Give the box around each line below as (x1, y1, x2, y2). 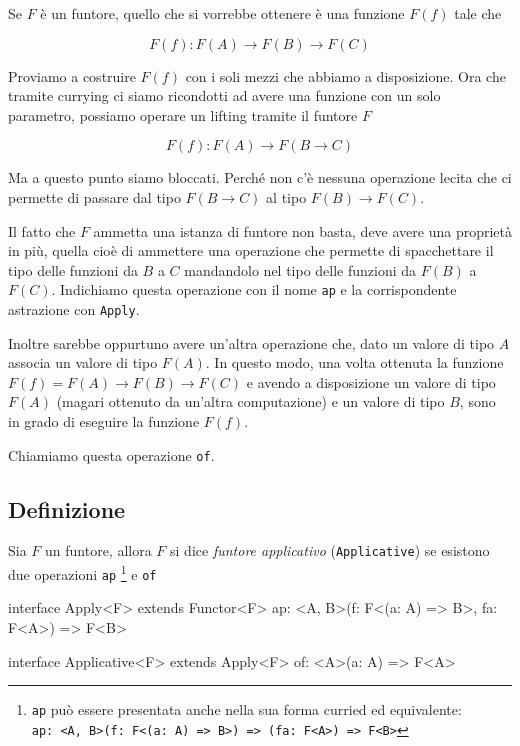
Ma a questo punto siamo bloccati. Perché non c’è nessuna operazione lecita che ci (8, 167, 512, 188)
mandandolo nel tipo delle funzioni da (184, 259, 417, 280)
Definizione (8, 493, 126, 524)
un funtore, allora (45, 540, 152, 561)
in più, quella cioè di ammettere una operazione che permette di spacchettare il (8, 240, 494, 261)
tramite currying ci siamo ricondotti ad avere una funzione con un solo (8, 85, 441, 106)
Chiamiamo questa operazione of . (8, 444, 215, 465)
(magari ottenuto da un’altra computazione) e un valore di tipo (56, 391, 445, 412)
